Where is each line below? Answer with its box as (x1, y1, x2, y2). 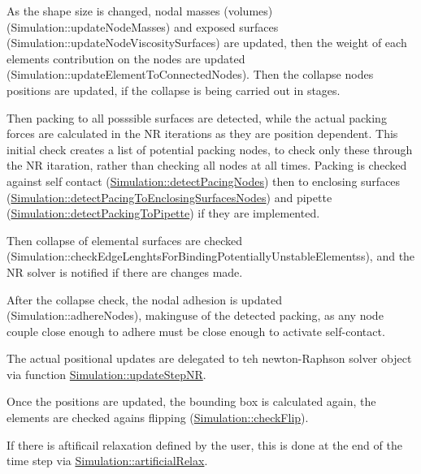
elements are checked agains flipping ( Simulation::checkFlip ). (7, 409, 309, 426)
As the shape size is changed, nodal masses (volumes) (7, 2, 273, 19)
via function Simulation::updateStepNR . (7, 365, 206, 382)
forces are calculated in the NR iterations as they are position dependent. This (7, 125, 398, 142)
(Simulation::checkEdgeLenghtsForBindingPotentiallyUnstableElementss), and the (7, 248, 415, 265)
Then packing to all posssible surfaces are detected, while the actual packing (7, 109, 387, 126)
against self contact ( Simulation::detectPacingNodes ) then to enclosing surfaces (7, 172, 401, 189)
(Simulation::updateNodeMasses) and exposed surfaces (7, 18, 279, 35)
